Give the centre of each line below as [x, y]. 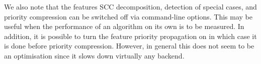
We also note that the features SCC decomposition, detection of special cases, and [130, 6]
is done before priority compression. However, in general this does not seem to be [129, 46]
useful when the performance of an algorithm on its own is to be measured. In [124, 26]
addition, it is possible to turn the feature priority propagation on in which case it [130, 36]
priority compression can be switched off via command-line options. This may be [128, 16]
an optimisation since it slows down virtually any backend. [94, 55]
